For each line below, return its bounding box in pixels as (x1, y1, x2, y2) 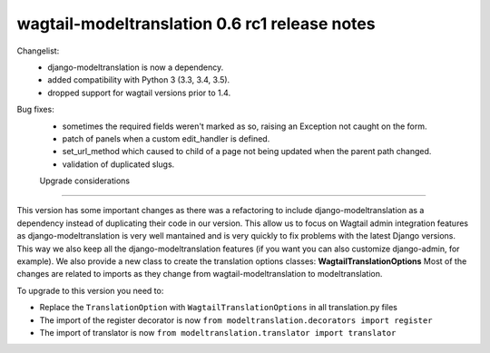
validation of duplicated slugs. (62, 159, 175, 170)
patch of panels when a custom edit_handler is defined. (62, 132, 270, 144)
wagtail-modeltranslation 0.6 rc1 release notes (16, 14, 376, 34)
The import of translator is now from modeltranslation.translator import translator (39, 327, 397, 338)
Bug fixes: (16, 104, 54, 115)
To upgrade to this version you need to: (16, 285, 164, 296)
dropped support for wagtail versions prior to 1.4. (47, 87, 231, 98)
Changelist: (16, 45, 60, 56)
